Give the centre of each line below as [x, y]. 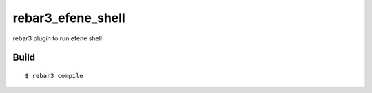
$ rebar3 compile [54, 76]
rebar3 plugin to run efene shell [58, 38]
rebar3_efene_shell [69, 18]
